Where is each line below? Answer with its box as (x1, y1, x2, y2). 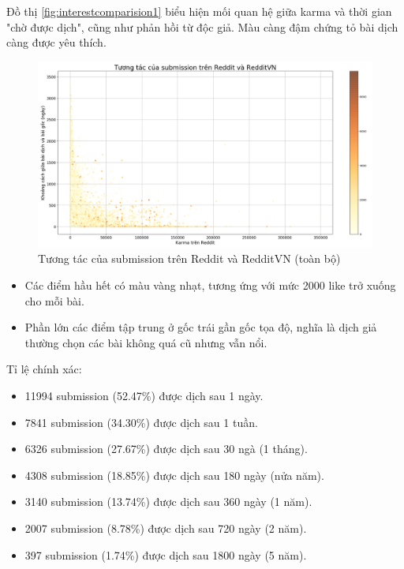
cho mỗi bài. (24, 292, 84, 309)
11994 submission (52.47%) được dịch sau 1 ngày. (24, 387, 264, 403)
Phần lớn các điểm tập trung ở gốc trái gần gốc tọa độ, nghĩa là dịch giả (24, 319, 377, 335)
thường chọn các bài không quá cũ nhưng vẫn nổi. (24, 334, 267, 350)
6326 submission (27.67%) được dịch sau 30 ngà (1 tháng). (24, 440, 308, 457)
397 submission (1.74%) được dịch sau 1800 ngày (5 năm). (24, 546, 307, 563)
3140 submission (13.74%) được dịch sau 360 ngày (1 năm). (24, 493, 312, 510)
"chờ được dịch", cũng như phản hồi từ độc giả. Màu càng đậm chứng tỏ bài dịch (6, 18, 398, 35)
